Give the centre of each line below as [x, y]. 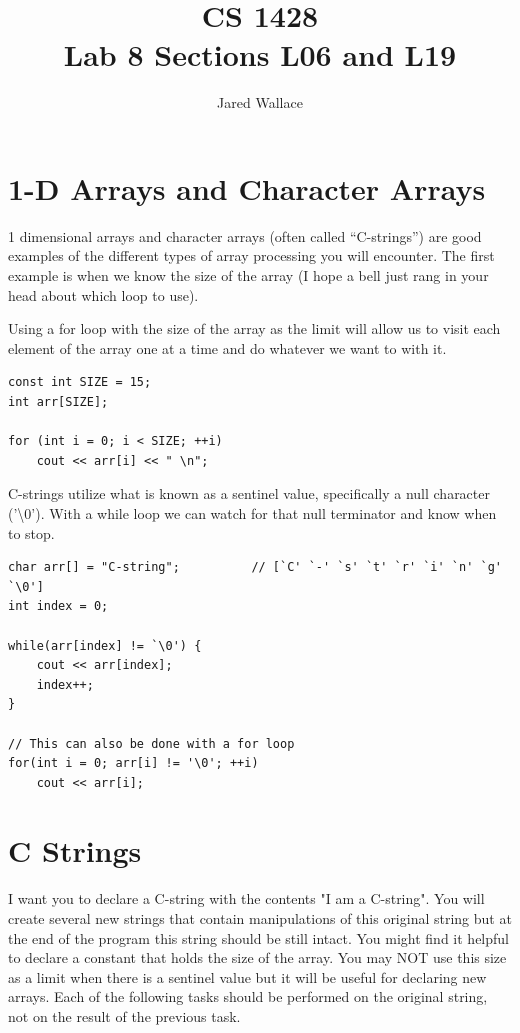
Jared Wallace [260, 102]
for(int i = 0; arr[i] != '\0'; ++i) [133, 763]
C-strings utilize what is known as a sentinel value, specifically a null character [249, 493]
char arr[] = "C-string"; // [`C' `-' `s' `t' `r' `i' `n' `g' [255, 567]
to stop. [31, 532]
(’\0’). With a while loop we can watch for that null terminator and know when [252, 512]
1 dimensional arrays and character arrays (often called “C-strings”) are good [245, 235]
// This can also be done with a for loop [151, 743]
